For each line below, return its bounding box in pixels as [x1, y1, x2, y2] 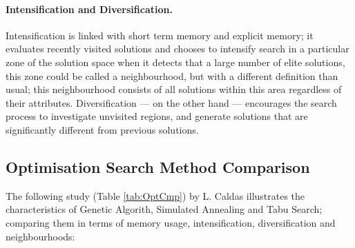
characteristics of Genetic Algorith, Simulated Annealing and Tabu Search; [6, 202, 323, 216]
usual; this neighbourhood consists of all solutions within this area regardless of [6, 82, 342, 96]
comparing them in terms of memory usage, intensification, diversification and [6, 215, 336, 229]
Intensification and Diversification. [6, 1, 173, 16]
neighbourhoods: [6, 229, 75, 243]
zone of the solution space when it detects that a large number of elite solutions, [6, 54, 345, 69]
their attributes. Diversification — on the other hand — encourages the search [6, 95, 337, 110]
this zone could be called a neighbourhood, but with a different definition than [6, 68, 338, 83]
